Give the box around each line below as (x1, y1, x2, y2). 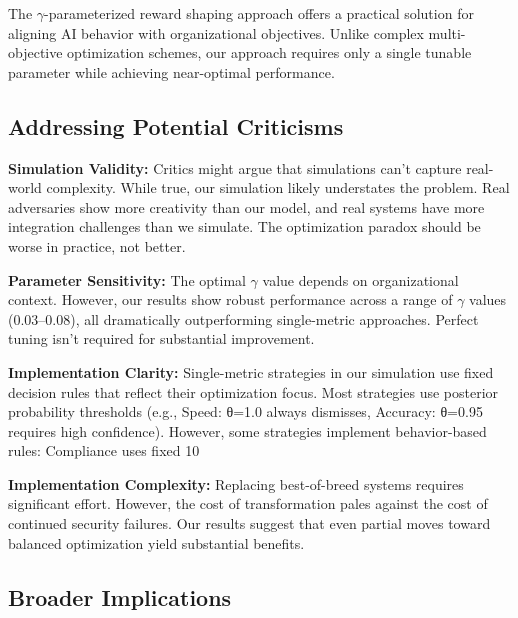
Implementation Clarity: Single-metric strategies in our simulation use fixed (8, 361, 494, 382)
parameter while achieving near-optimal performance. (8, 61, 335, 82)
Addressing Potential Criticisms (8, 110, 344, 141)
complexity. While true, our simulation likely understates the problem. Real (46, 177, 510, 198)
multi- (428, 22, 466, 43)
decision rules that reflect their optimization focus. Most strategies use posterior (8, 381, 499, 402)
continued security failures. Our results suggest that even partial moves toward (8, 513, 491, 534)
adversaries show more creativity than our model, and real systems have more (8, 196, 485, 217)
